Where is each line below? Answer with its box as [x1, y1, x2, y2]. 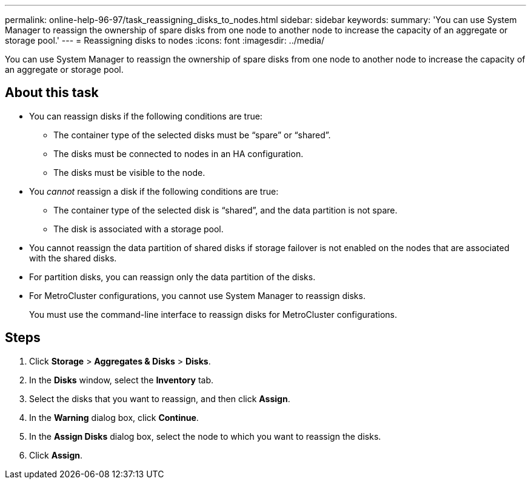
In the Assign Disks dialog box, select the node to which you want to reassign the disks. [29, 431, 381, 442]
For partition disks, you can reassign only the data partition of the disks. [29, 271, 316, 282]
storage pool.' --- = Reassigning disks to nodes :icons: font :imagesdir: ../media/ [5, 35, 325, 45]
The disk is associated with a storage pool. [53, 223, 224, 234]
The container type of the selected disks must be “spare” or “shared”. [53, 129, 331, 140]
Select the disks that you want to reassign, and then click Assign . [29, 393, 290, 404]
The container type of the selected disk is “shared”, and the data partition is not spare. [53, 204, 398, 215]
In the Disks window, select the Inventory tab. [29, 374, 213, 385]
